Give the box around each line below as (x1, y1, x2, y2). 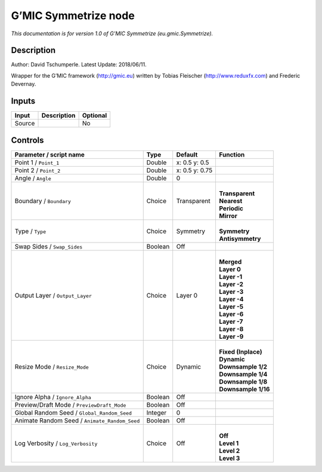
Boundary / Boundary (14, 197, 72, 205)
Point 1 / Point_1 (14, 158, 60, 167)
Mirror (219, 212, 238, 220)
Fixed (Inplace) (219, 347, 262, 355)
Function (219, 150, 245, 158)
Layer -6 (219, 309, 244, 318)
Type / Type (14, 227, 47, 235)
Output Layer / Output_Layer (14, 291, 92, 299)
